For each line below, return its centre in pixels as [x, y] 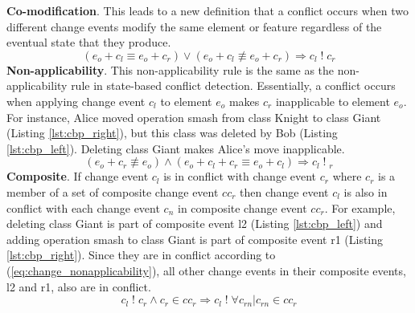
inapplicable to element [333, 101]
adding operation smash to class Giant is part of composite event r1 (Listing [195, 239]
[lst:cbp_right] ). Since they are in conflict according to [141, 255]
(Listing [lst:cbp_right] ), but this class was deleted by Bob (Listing [172, 133]
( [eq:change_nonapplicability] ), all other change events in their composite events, [206, 270]
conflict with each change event [83, 207]
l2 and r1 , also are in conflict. [79, 286]
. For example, [360, 207]
